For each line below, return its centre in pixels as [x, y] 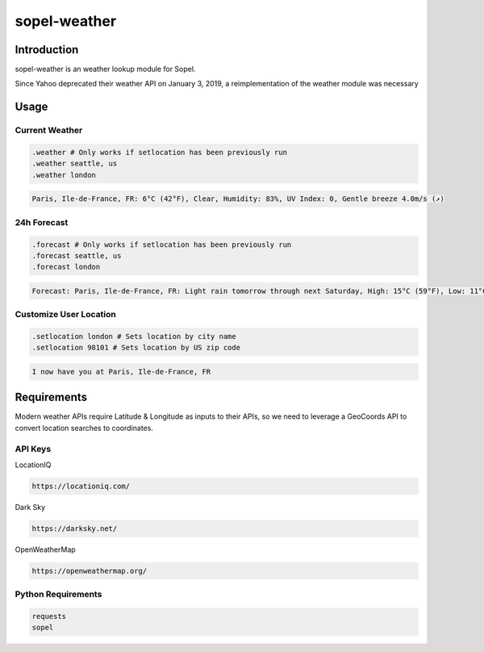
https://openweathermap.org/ [90, 570]
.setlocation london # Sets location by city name [134, 336]
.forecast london [66, 267]
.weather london [64, 175]
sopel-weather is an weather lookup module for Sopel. [105, 69]
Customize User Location [65, 315]
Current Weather [49, 131]
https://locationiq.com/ [81, 486]
